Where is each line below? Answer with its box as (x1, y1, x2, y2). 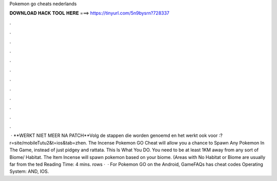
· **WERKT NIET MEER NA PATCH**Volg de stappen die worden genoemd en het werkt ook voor (10, 132, 218, 138)
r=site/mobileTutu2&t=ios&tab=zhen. (9, 139, 87, 146)
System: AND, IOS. (9, 168, 49, 174)
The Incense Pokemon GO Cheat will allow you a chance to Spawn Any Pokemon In (88, 139, 265, 146)
